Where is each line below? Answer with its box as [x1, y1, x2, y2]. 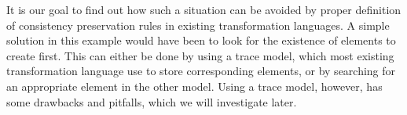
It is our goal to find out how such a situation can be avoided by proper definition [6, 2, 401, 17]
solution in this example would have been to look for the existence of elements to [6, 32, 396, 49]
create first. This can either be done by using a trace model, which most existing [6, 47, 394, 63]
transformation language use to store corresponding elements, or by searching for [6, 63, 396, 79]
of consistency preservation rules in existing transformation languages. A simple [6, 16, 390, 33]
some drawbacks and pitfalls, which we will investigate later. [6, 93, 297, 110]
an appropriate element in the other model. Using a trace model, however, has [6, 77, 383, 94]
